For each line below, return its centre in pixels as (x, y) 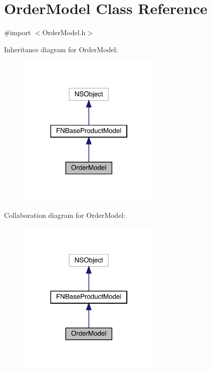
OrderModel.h (64, 32)
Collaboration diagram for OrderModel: (65, 215)
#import (18, 32)
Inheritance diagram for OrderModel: (61, 49)
